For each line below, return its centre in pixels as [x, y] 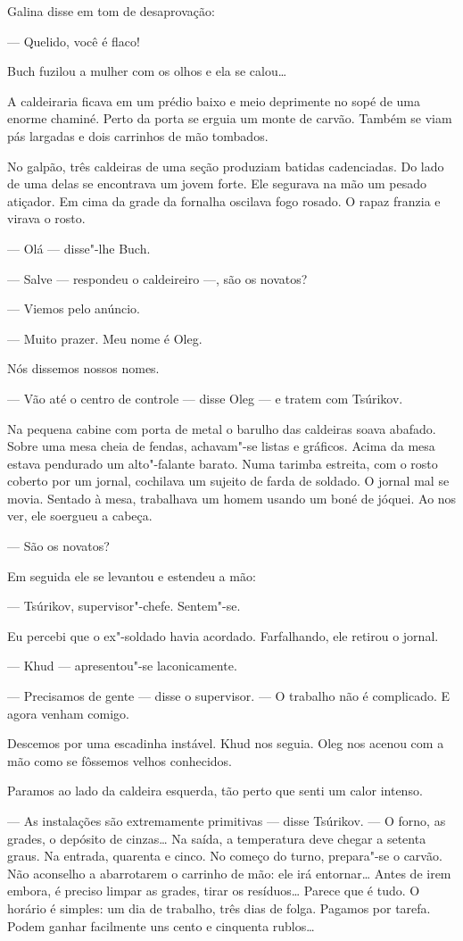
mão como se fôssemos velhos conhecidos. [120, 760]
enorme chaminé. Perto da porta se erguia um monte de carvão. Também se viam [230, 118]
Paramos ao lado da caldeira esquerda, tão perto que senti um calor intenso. [215, 791]
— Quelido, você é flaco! [74, 41]
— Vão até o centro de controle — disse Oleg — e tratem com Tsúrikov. [205, 398]
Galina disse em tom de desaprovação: [111, 11]
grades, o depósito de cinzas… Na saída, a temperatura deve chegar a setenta [217, 838]
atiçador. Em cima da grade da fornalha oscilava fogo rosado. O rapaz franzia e [224, 200]
